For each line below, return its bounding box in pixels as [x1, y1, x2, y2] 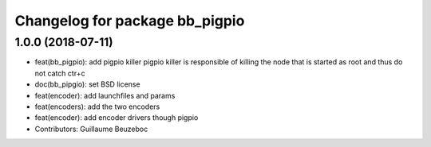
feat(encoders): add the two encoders [34, 102, 160, 111]
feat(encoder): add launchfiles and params [34, 91, 176, 100]
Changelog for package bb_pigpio [14, 12, 245, 29]
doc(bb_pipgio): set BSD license [34, 79, 140, 89]
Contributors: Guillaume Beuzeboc [34, 124, 148, 133]
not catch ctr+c [34, 68, 85, 78]
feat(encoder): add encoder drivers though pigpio [34, 113, 199, 122]
